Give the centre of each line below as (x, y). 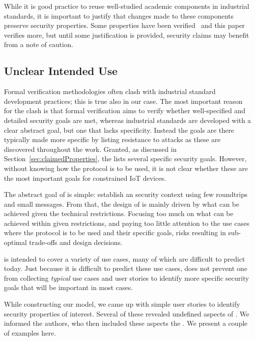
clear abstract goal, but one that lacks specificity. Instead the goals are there (119, 130)
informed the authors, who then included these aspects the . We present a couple (126, 323)
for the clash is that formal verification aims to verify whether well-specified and (125, 110)
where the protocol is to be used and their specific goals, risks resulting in (115, 232)
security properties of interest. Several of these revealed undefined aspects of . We (127, 313)
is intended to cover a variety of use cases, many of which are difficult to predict (125, 258)
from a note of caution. (39, 44)
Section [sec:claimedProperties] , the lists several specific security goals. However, (125, 158)
